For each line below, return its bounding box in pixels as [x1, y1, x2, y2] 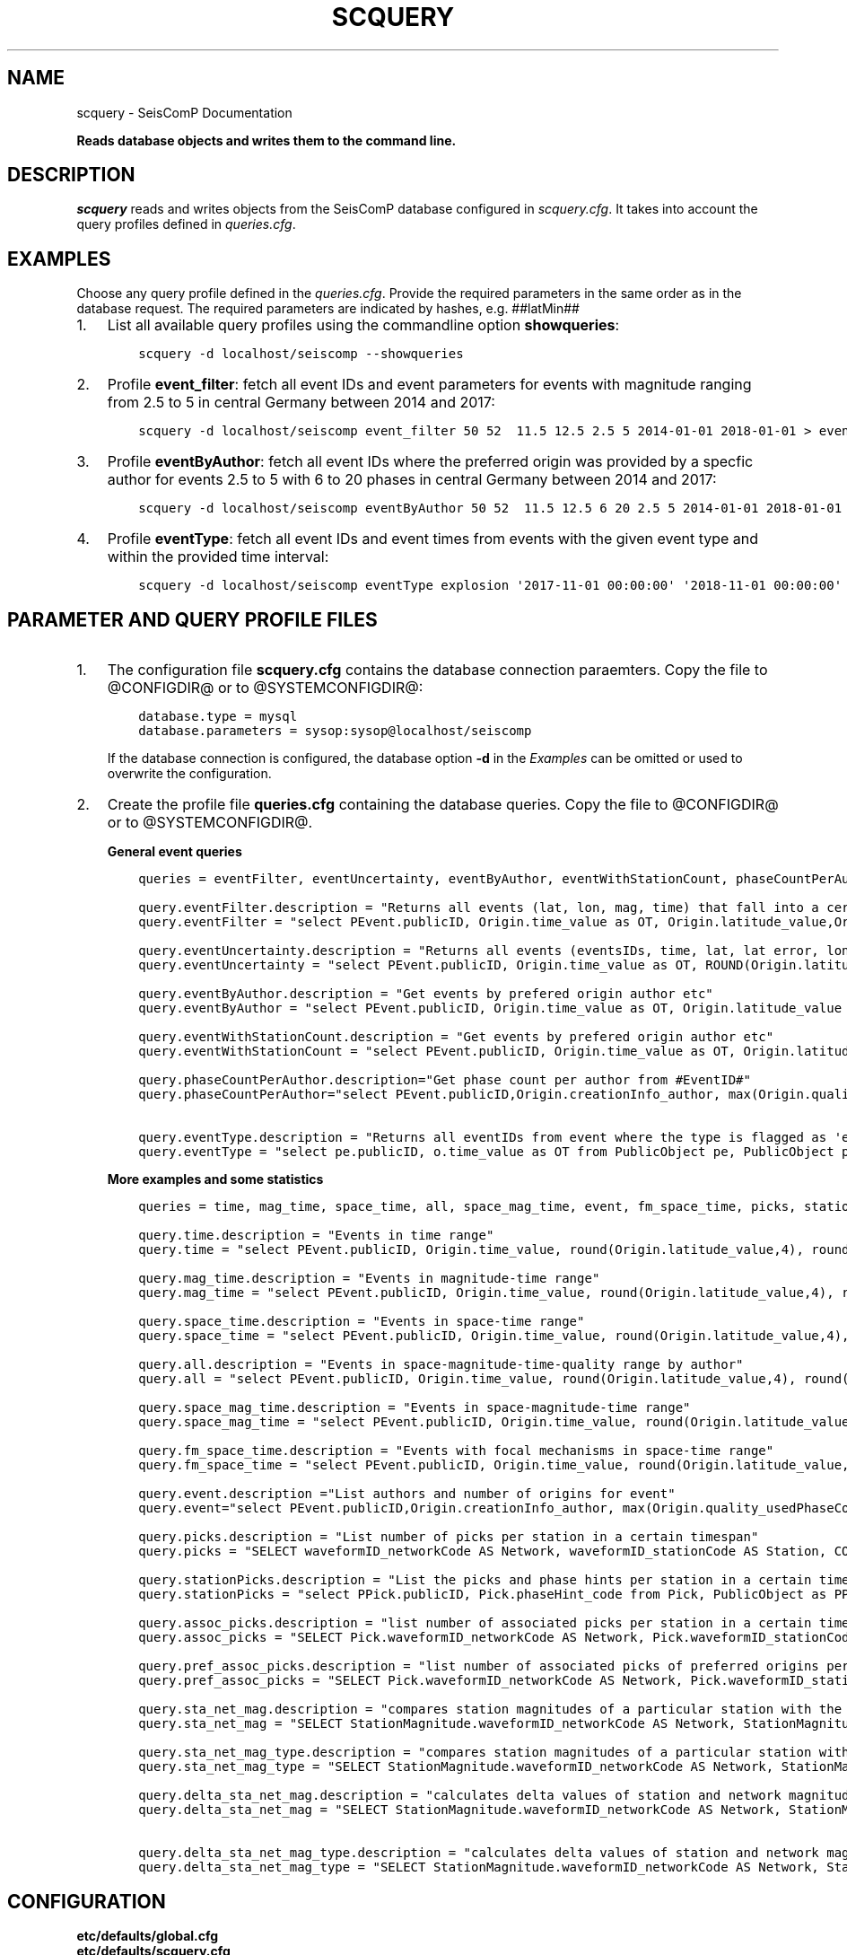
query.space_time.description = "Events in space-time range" [138, 1314, 585, 1329]
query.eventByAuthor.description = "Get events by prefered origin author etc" [138, 986, 713, 1002]
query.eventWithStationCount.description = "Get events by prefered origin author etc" [138, 1030, 774, 1045]
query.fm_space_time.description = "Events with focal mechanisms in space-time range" [138, 1443, 774, 1459]
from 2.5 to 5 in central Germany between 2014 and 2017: [107, 393, 495, 412]
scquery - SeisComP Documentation [76, 104, 293, 120]
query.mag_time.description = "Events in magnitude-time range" [138, 1271, 600, 1286]
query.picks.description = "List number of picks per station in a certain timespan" [138, 1530, 759, 1545]
